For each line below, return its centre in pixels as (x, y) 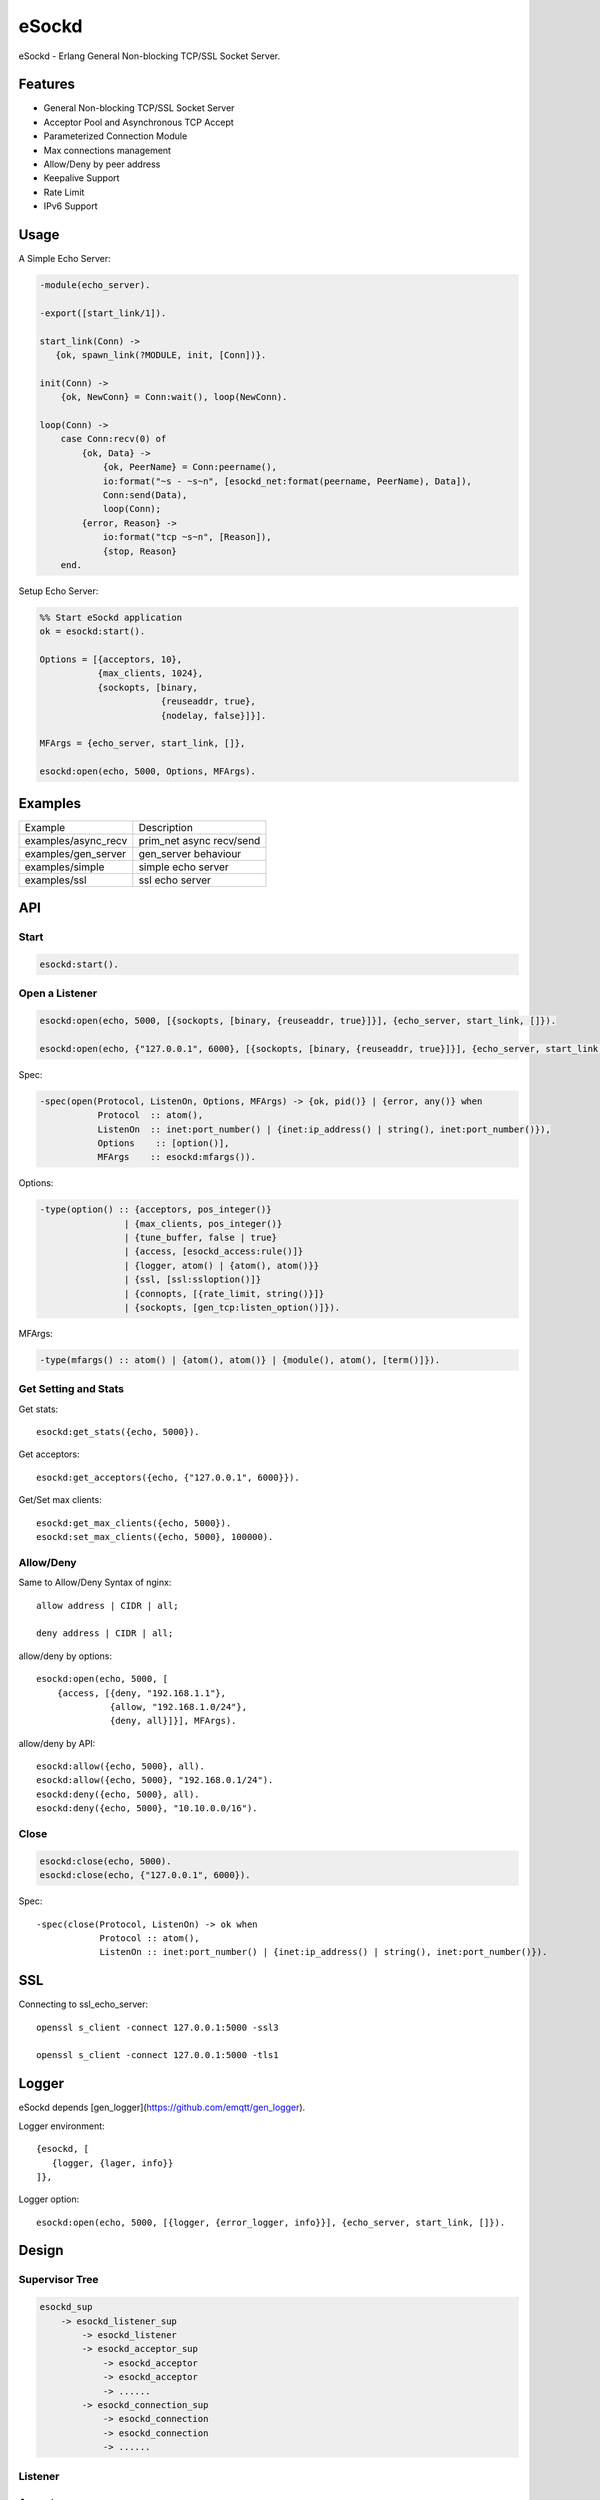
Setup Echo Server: (58, 591)
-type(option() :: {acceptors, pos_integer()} (155, 1209)
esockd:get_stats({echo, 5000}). (118, 1432)
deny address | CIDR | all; (105, 1633)
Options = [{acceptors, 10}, (111, 659)
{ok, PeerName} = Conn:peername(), (189, 467)
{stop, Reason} (139, 551)
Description (166, 827)
